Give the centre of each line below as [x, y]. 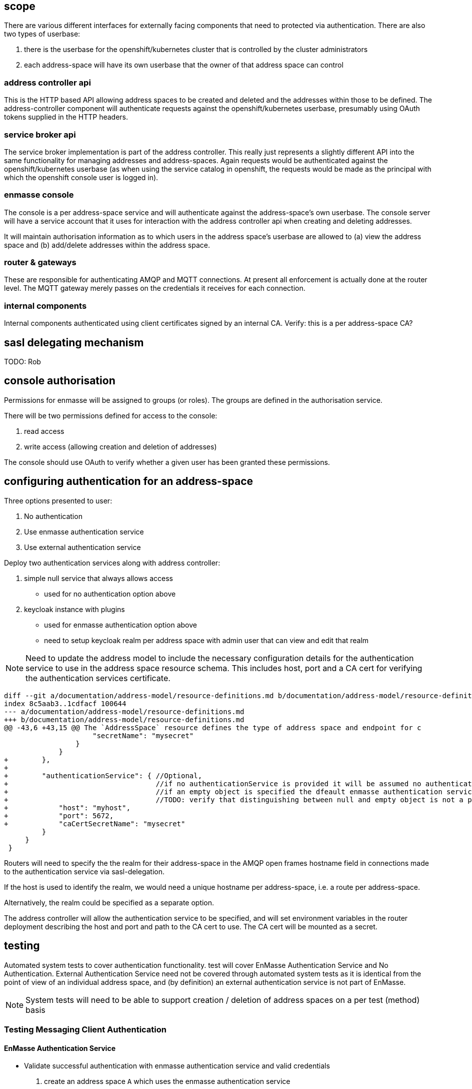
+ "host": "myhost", [67, 807]
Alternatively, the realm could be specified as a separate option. [109, 902]
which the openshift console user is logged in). [81, 177]
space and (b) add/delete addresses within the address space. [107, 245]
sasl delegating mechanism [74, 342]
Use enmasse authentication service [84, 531]
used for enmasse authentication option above [120, 625]
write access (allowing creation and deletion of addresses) [120, 446]
